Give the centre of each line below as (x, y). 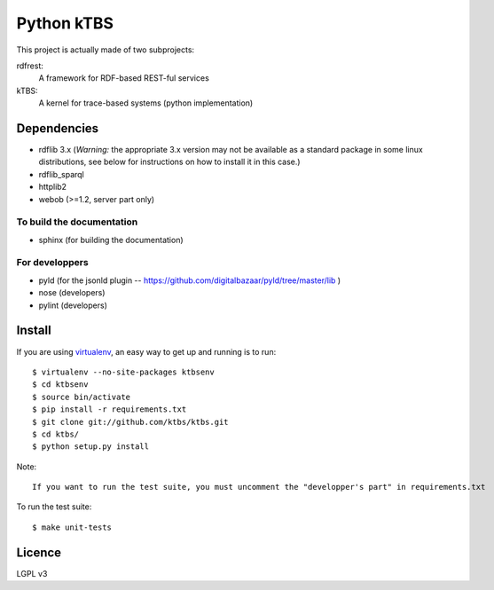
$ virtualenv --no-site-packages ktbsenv (123, 372)
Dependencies (58, 128)
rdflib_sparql (61, 174)
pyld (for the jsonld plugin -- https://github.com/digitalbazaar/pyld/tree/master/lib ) (190, 280)
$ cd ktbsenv (60, 385)
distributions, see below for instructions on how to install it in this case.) (169, 162)
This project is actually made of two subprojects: (106, 50)
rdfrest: (30, 66)
